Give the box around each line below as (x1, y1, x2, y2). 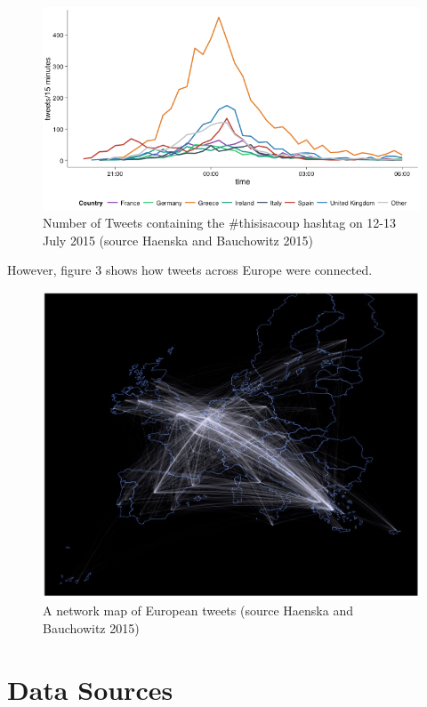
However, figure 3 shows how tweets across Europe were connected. (7, 261, 373, 279)
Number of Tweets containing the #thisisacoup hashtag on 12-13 (43, 213, 396, 232)
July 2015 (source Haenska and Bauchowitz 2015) (43, 230, 313, 249)
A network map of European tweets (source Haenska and (43, 601, 353, 620)
